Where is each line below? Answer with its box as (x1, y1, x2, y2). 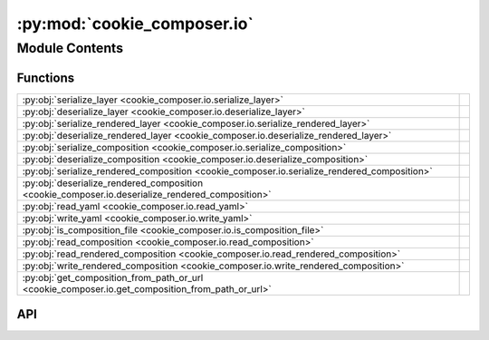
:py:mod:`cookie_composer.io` (16, 14, 254, 34)
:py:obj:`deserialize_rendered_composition (22, 177, 204, 189)
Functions (16, 70, 75, 85)
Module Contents (16, 40, 124, 56)
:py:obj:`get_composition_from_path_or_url (22, 271, 204, 284)
